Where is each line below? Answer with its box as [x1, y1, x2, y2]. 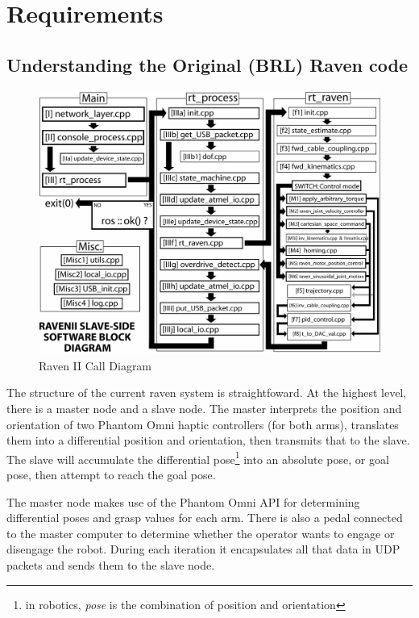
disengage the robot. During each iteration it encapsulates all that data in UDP [6, 541, 400, 557]
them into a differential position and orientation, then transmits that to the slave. [6, 432, 410, 449]
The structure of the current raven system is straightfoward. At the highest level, [6, 384, 407, 401]
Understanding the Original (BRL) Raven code [6, 52, 408, 77]
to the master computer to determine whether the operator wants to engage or [6, 524, 395, 541]
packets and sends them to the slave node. [6, 557, 215, 574]
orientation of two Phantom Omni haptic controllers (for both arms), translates [6, 415, 399, 432]
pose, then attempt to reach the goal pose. [6, 466, 216, 483]
